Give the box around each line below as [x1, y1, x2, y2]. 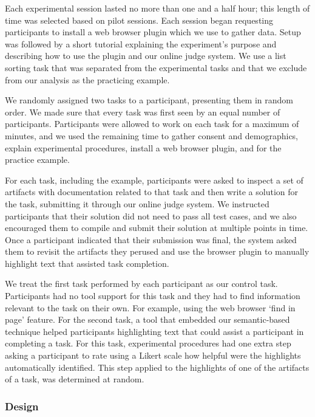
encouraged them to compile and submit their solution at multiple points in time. [5, 221, 308, 234]
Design [5, 398, 39, 413]
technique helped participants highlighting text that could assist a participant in [5, 325, 304, 337]
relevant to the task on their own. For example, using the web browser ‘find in [5, 301, 296, 314]
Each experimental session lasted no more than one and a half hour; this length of [5, 2, 310, 14]
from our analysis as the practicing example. [5, 73, 170, 86]
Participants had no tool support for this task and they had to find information [5, 289, 300, 302]
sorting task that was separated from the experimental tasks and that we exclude [5, 61, 307, 74]
